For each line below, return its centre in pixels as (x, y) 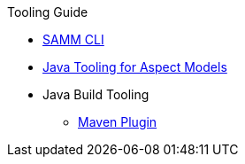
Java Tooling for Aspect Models (135, 67)
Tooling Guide (48, 12)
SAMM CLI (73, 39)
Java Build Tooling (96, 94)
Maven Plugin (118, 122)
